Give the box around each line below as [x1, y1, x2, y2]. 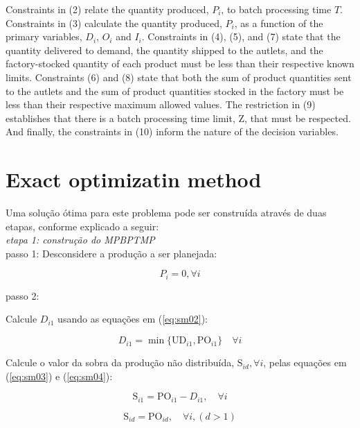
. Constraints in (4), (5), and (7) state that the [141, 29, 341, 44]
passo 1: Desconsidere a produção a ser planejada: [6, 246, 217, 260]
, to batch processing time [221, 2, 332, 16]
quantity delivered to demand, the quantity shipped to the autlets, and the [6, 42, 323, 57]
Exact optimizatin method [6, 165, 262, 194]
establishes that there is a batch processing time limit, [6, 110, 235, 125]
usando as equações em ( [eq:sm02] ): [57, 311, 208, 326]
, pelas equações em [263, 355, 347, 370]
